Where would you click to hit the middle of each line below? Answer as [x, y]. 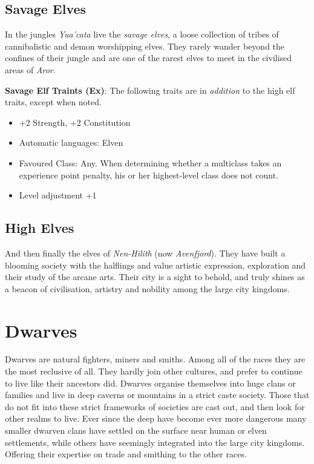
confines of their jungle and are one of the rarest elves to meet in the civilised [149, 58]
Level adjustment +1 [58, 195]
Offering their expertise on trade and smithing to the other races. [126, 454]
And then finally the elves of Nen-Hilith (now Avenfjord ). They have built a [145, 253]
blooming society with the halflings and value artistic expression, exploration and [155, 265]
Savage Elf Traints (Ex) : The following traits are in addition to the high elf [150, 90]
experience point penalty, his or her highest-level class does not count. [149, 175]
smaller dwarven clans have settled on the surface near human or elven [136, 430]
